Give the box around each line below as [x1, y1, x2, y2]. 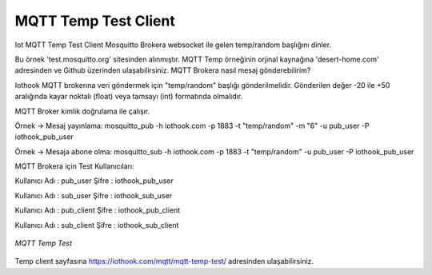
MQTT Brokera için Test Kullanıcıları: [14, 161, 135, 171]
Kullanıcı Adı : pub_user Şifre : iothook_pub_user [14, 176, 174, 185]
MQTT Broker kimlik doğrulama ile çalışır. [14, 106, 150, 116]
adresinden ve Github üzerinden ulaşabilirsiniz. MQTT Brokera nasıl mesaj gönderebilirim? [14, 66, 311, 75]
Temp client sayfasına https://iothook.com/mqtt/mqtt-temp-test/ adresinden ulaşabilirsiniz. [14, 257, 314, 266]
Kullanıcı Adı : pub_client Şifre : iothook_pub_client [14, 205, 181, 215]
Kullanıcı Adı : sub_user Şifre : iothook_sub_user [14, 190, 172, 200]
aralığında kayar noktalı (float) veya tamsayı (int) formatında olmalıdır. [14, 92, 243, 102]
